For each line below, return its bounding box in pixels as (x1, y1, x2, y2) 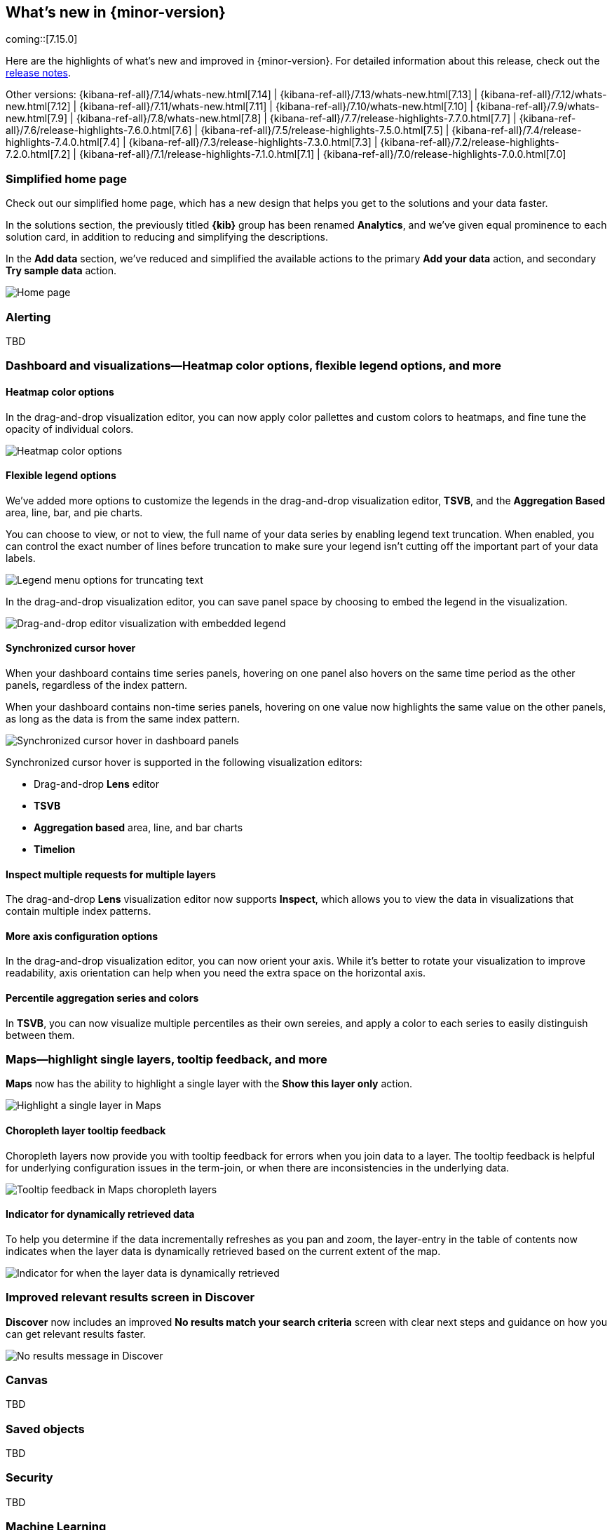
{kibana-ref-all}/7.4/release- (451, 124, 582, 137)
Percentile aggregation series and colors (6, 992, 199, 1004)
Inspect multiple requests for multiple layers (6, 868, 216, 880)
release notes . (6, 67, 71, 79)
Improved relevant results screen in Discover (6, 1290, 255, 1305)
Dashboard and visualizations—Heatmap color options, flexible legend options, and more (6, 358, 501, 373)
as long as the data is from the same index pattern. (6, 712, 240, 725)
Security (6, 1470, 53, 1485)
